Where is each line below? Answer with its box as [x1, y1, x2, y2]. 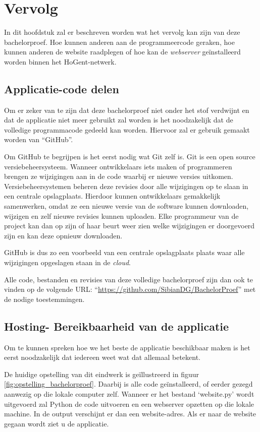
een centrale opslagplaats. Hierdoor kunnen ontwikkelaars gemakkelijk [4, 191, 221, 201]
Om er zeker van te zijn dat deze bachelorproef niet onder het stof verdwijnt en [4, 104, 249, 115]
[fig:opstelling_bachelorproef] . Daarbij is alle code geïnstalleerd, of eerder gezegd [4, 379, 253, 389]
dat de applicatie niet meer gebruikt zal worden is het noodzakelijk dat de [4, 114, 233, 125]
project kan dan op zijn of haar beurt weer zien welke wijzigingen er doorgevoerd [4, 220, 255, 231]
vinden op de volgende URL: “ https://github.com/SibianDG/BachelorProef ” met [4, 284, 256, 294]
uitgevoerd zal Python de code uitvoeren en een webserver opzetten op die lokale [4, 398, 254, 409]
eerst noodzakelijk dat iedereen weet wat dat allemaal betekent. [4, 352, 201, 362]
